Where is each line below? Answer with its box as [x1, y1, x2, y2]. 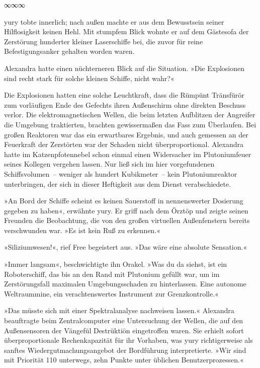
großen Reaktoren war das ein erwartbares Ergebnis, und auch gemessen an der [4, 129, 248, 139]
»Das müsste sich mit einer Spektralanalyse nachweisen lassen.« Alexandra [4, 305, 234, 316]
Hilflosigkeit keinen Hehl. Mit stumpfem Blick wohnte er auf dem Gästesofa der [4, 26, 249, 37]
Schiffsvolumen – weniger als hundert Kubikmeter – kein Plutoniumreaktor [4, 168, 237, 179]
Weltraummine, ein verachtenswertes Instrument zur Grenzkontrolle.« [4, 288, 219, 299]
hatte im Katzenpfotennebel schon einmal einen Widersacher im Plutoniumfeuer [4, 149, 251, 159]
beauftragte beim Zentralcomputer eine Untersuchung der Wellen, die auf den [4, 315, 243, 326]
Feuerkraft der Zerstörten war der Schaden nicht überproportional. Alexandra [4, 139, 243, 150]
